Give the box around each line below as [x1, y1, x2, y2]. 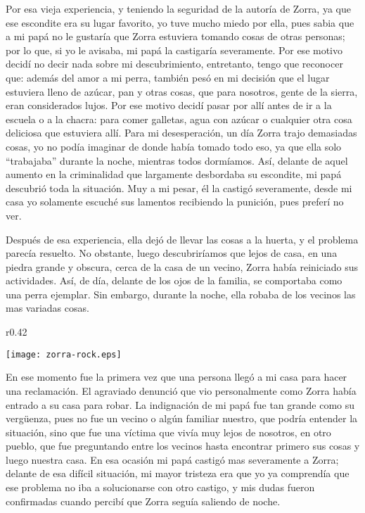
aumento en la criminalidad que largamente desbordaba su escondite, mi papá [6, 167, 342, 182]
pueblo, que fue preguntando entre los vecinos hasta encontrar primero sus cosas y [6, 438, 360, 453]
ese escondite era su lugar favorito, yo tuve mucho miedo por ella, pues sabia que [6, 15, 354, 30]
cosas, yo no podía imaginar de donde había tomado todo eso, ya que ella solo [6, 139, 342, 153]
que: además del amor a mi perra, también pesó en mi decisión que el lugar [6, 70, 330, 84]
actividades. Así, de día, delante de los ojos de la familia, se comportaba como [6, 273, 342, 288]
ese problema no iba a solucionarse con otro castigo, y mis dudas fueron [6, 480, 315, 495]
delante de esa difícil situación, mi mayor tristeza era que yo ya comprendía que [6, 466, 350, 481]
